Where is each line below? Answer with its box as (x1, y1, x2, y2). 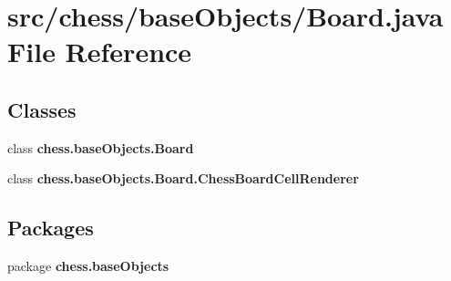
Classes (7, 95, 77, 123)
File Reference (7, 33, 192, 70)
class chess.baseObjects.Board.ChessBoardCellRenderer (7, 169, 359, 188)
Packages (7, 213, 94, 242)
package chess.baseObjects (7, 256, 169, 276)
